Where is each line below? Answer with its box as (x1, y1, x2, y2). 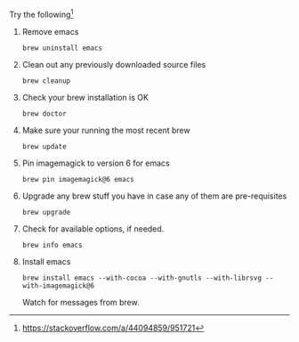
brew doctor (21, 109, 67, 118)
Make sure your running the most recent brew (21, 125, 190, 135)
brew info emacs (21, 240, 83, 249)
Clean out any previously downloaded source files (21, 59, 206, 69)
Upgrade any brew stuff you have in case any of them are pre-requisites (21, 191, 287, 201)
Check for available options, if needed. (21, 223, 165, 234)
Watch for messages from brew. (21, 297, 140, 307)
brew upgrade (21, 208, 71, 216)
